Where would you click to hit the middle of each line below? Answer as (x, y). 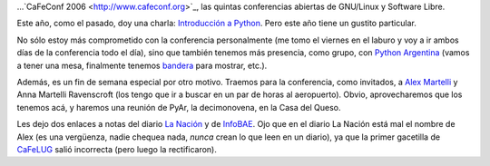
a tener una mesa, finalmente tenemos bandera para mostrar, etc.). (142, 65)
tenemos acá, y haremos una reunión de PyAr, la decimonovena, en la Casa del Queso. (179, 107)
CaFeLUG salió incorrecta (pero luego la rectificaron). (117, 149)
